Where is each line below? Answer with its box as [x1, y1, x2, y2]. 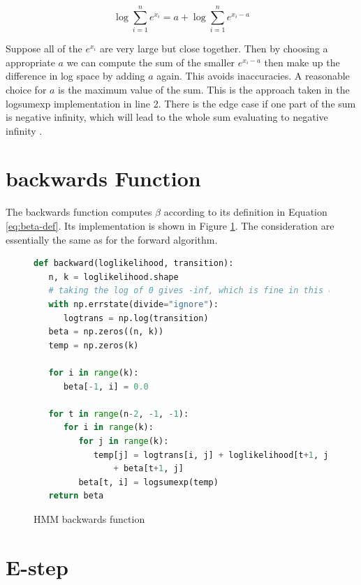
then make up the [264, 54, 340, 69]
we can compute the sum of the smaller [66, 54, 235, 69]
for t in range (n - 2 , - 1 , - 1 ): [48, 408, 189, 419]
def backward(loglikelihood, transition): [34, 258, 234, 269]
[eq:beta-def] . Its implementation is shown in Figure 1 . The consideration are [6, 219, 334, 232]
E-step [6, 552, 68, 581]
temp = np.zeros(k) [48, 340, 139, 350]
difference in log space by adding [6, 68, 145, 83]
